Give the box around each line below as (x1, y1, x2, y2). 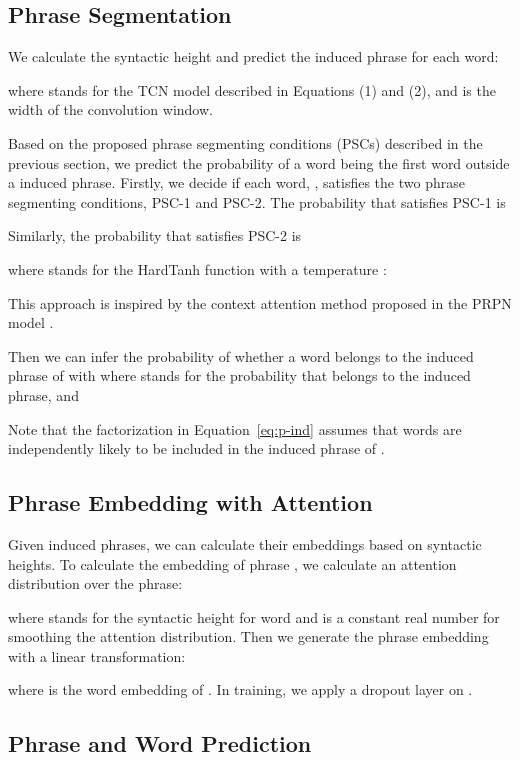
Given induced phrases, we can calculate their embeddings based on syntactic (8, 533, 482, 554)
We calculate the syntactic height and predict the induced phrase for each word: (8, 46, 499, 67)
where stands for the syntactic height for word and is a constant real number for (8, 606, 500, 627)
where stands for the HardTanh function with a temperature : (8, 258, 387, 279)
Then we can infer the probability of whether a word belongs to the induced (8, 345, 474, 366)
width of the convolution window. (8, 99, 213, 120)
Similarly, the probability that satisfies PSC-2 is (8, 225, 302, 246)
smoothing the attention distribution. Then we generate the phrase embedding (8, 626, 489, 647)
